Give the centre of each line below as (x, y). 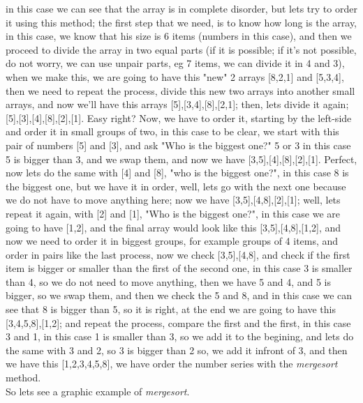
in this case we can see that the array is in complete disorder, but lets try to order (181, 8)
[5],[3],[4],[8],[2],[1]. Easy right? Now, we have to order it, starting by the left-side (179, 117)
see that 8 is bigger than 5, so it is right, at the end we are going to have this (171, 309)
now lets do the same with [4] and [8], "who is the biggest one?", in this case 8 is (177, 173)
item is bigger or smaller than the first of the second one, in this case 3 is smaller (179, 268)
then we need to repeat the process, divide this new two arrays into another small (180, 90)
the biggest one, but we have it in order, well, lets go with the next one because (176, 186)
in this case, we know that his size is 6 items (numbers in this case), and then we (179, 36)
